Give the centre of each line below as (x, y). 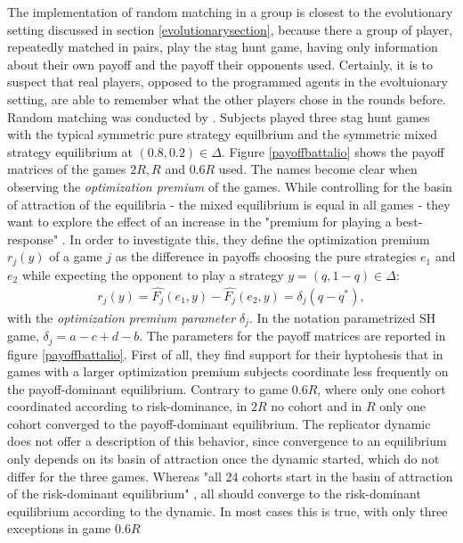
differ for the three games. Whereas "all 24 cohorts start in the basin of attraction (230, 476)
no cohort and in (317, 406)
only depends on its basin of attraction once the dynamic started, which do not (223, 459)
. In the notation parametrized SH (342, 317)
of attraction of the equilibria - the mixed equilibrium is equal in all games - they (229, 204)
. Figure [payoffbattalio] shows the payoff (333, 151)
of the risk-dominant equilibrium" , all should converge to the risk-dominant (214, 494)
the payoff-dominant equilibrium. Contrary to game (148, 388)
